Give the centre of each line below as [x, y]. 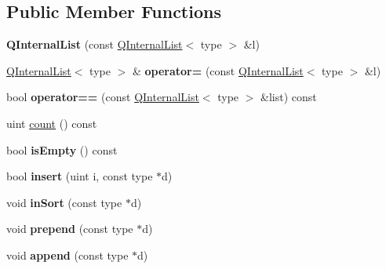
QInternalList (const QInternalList [95, 44]
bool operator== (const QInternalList [103, 97]
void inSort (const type [64, 202]
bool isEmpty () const [62, 149]
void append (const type [67, 254]
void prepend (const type [70, 229]
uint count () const [52, 123]
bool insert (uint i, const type [80, 176]
